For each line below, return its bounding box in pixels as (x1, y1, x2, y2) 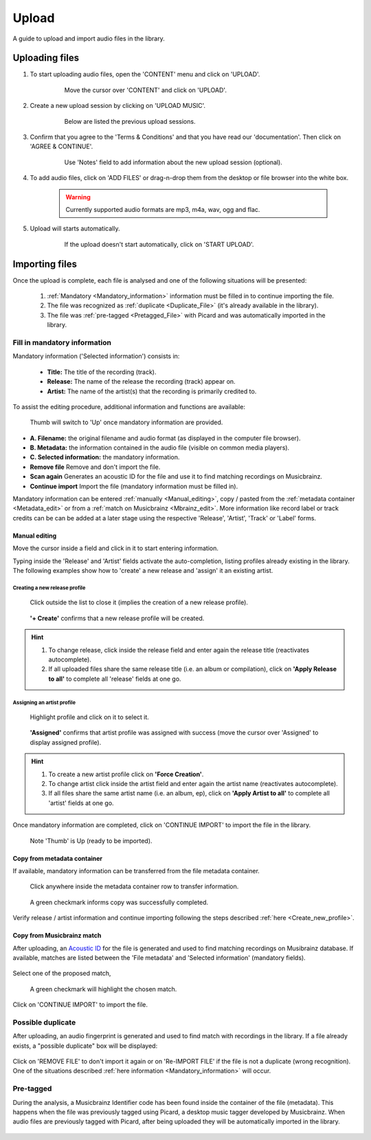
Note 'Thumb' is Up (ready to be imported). (30, 836, 153, 845)
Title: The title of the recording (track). (47, 368, 157, 376)
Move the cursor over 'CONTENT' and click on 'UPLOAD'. (64, 86, 227, 94)
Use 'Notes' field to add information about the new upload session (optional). (64, 158, 283, 166)
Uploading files (12, 52, 80, 64)
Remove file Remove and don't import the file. (30, 463, 161, 471)
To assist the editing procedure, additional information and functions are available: (12, 402, 245, 410)
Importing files (12, 258, 78, 270)
